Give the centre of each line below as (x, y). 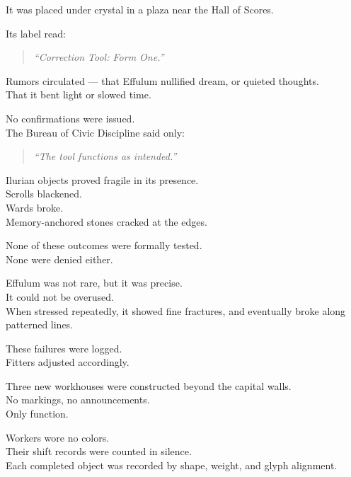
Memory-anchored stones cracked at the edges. (107, 221)
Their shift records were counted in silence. (99, 451)
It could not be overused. (60, 296)
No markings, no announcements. (78, 400)
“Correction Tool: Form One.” (99, 57)
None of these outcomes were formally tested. (104, 245)
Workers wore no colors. (58, 437)
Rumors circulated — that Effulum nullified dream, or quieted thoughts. (162, 80)
